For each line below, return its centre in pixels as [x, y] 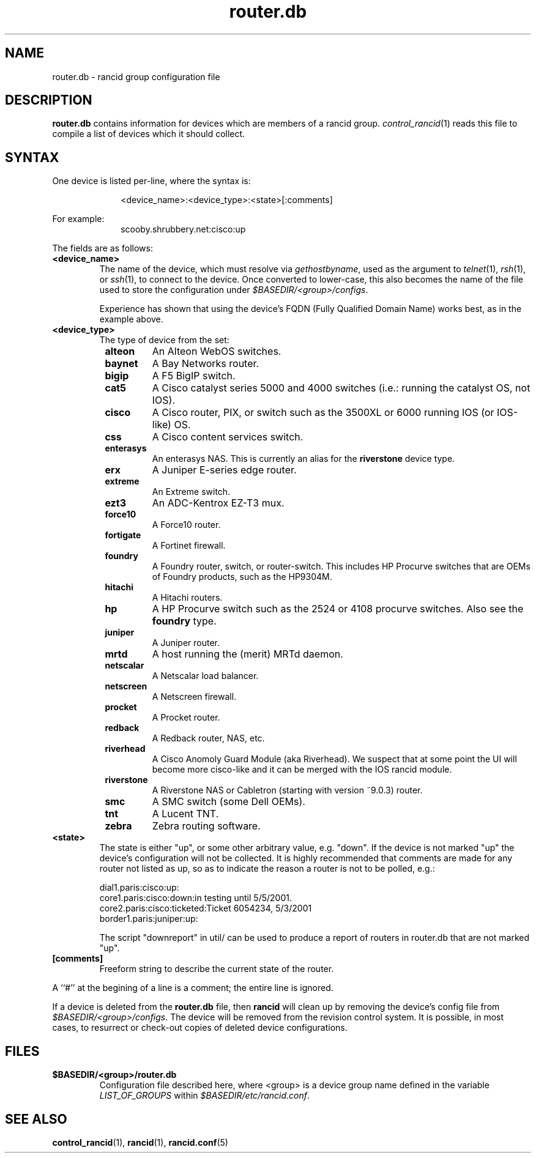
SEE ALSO [36, 1119]
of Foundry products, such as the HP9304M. [242, 577]
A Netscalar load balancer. [205, 676]
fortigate [123, 535]
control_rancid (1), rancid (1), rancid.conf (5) [140, 1142]
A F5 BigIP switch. [194, 376]
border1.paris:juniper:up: [149, 919]
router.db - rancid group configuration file [136, 76]
